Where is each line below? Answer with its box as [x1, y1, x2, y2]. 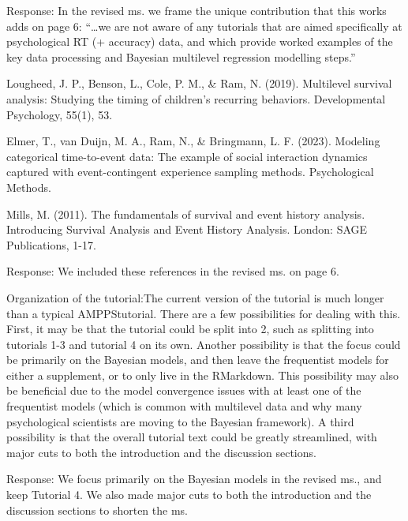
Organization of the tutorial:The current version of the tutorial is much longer [6, 289, 384, 305]
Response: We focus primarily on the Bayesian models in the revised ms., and [6, 470, 382, 487]
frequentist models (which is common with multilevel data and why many [6, 398, 362, 414]
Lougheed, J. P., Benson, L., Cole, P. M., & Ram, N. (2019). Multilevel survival [6, 75, 392, 92]
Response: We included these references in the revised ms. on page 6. [6, 263, 339, 279]
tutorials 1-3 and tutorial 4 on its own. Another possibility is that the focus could [6, 335, 401, 352]
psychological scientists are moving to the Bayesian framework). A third [6, 413, 354, 429]
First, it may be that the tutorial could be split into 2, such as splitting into [6, 320, 374, 337]
